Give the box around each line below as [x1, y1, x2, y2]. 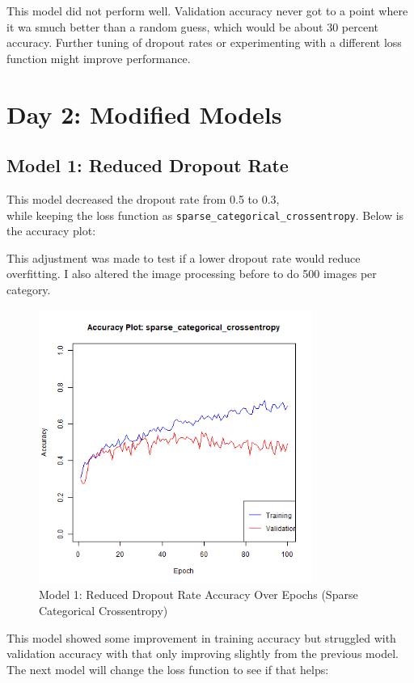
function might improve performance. [6, 49, 191, 66]
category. [6, 280, 51, 297]
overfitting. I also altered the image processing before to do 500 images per [6, 265, 377, 282]
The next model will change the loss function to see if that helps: [6, 660, 329, 677]
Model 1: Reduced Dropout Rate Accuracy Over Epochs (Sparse [39, 586, 358, 603]
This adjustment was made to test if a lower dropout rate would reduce [6, 249, 361, 266]
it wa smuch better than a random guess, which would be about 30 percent [6, 18, 378, 35]
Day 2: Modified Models [6, 97, 282, 130]
